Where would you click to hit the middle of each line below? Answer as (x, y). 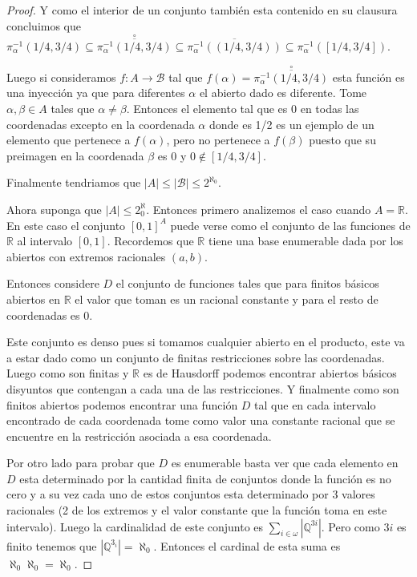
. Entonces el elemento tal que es (207, 108)
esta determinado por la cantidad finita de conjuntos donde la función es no (205, 478)
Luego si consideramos (61, 77)
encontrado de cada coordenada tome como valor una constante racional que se (201, 420)
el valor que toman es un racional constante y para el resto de (227, 299)
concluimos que (44, 25)
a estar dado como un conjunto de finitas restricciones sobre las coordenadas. (196, 357)
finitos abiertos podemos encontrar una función (122, 404)
